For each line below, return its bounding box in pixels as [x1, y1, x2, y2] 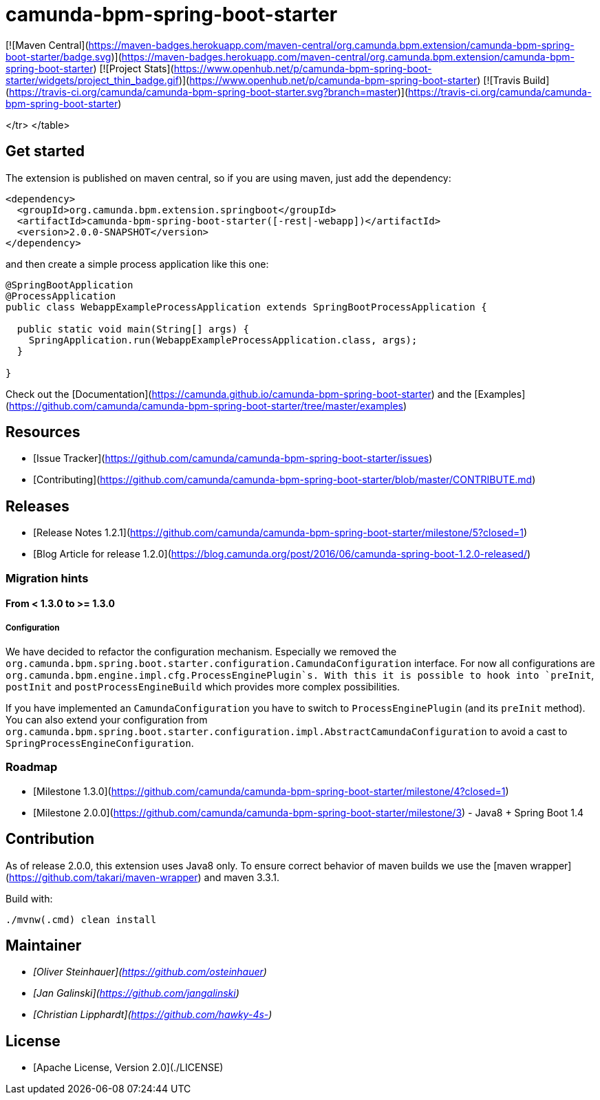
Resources [6, 423, 81, 441]
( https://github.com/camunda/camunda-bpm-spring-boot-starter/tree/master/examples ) [6, 399, 407, 412]
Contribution [6, 830, 95, 848]
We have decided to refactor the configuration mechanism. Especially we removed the [6, 646, 397, 658]
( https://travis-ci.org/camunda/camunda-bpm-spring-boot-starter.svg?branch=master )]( [6, 85, 409, 98]
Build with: [6, 892, 53, 905]
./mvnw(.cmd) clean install [6, 913, 157, 925]
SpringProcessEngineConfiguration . [6, 737, 194, 750]
